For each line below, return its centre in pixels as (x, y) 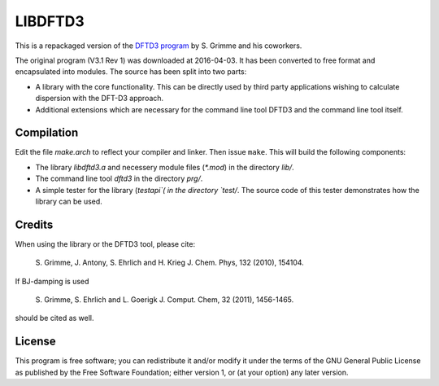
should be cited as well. (54, 318)
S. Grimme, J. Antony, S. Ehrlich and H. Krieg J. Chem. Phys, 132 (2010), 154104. (170, 263)
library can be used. (69, 201)
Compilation (47, 133)
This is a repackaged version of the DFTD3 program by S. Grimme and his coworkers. (159, 46)
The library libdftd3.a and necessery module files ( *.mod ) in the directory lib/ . (165, 167)
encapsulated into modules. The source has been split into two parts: (131, 72)
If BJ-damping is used (52, 281)
